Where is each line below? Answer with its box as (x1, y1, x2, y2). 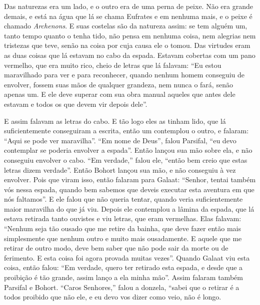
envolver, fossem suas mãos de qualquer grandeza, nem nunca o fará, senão (4, 79, 233, 89)
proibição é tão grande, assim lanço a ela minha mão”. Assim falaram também (4, 272, 243, 283)
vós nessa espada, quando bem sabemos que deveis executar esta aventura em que (4, 184, 254, 194)
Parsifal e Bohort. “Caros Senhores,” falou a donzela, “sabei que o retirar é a (4, 282, 239, 292)
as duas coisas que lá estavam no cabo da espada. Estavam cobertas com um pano (4, 49, 255, 60)
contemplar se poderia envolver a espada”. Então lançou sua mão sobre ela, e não (4, 145, 252, 155)
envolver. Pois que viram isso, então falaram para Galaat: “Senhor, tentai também (4, 174, 256, 185)
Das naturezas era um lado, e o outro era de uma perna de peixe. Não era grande (4, 1, 253, 11)
